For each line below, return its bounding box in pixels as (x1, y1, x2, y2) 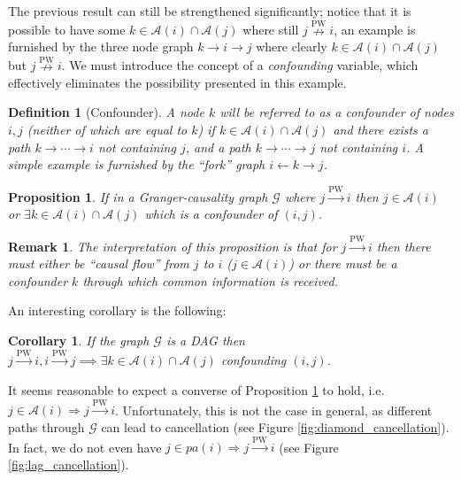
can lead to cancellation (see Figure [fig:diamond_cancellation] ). (101, 417, 449, 436)
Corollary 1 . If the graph (8, 330, 150, 349)
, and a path (185, 137, 251, 156)
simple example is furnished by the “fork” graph (8, 155, 265, 174)
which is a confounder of (144, 205, 278, 223)
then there (376, 236, 431, 255)
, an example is (334, 19, 416, 38)
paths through (8, 417, 85, 436)
